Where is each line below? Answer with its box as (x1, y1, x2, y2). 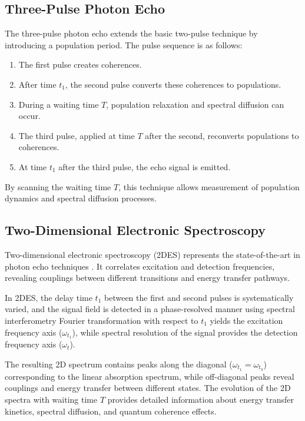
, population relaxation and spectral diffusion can (106, 98, 284, 110)
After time (18, 78, 57, 90)
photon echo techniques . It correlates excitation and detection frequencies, (5, 260, 275, 272)
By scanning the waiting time (5, 180, 111, 193)
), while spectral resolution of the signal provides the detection (72, 326, 298, 338)
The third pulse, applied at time (18, 129, 135, 141)
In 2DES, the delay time (5, 291, 92, 303)
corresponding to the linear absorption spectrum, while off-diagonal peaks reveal (5, 370, 294, 382)
